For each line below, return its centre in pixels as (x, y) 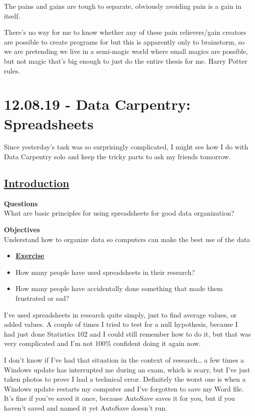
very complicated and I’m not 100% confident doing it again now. (102, 343)
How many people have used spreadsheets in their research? (105, 272)
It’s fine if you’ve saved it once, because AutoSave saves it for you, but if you (119, 398)
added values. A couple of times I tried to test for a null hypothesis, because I (121, 324)
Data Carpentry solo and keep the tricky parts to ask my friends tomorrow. (117, 157)
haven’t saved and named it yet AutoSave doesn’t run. (86, 407)
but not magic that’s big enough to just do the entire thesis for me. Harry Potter (126, 61)
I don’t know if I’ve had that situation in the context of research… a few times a (124, 359)
